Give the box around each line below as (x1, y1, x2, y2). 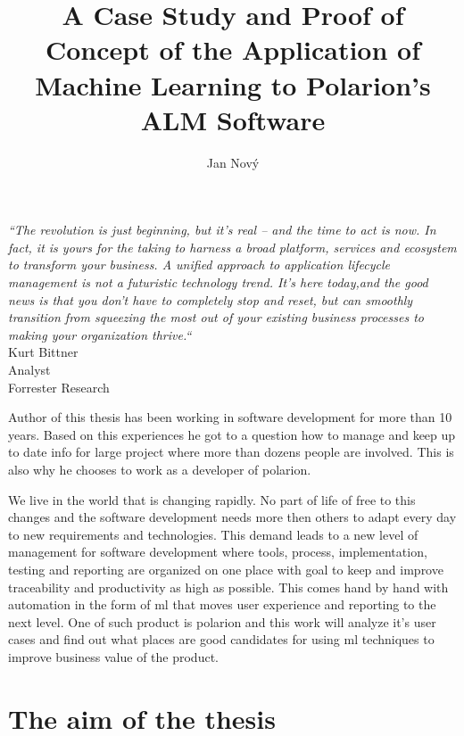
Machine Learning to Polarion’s (35, 66, 431, 103)
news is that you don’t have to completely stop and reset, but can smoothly (8, 290, 413, 309)
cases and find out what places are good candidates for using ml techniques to (8, 630, 435, 649)
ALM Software (140, 101, 326, 137)
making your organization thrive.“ (8, 325, 192, 343)
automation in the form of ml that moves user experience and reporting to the (8, 595, 436, 614)
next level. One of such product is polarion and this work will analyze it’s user (8, 612, 436, 631)
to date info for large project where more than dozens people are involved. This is (8, 442, 454, 461)
